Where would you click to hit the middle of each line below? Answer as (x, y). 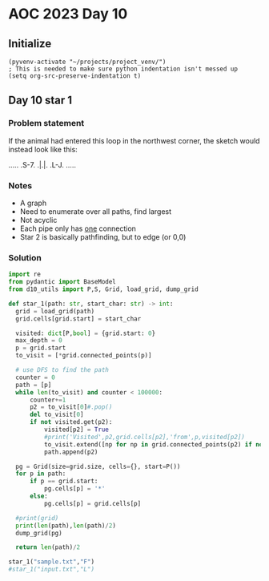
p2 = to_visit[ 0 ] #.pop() (71, 407)
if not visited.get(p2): (71, 422)
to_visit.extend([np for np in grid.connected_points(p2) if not (155, 444)
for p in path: (41, 474)
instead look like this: (43, 149)
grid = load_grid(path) (55, 311)
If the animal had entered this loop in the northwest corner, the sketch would (134, 140)
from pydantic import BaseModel (62, 282)
